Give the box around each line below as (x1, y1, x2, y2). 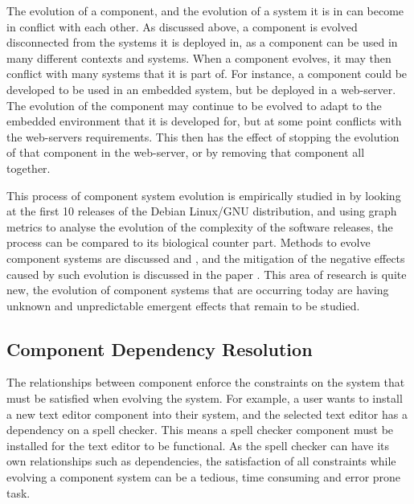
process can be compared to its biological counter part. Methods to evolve (6, 234, 371, 251)
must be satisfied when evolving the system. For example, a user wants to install (6, 390, 403, 407)
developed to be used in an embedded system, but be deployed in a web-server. (6, 80, 396, 97)
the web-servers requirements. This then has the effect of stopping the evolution (6, 128, 400, 145)
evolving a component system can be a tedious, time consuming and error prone (6, 469, 401, 486)
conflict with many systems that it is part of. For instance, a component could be (6, 65, 408, 82)
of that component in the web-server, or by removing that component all (6, 144, 365, 161)
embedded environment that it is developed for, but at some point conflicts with (6, 113, 402, 129)
